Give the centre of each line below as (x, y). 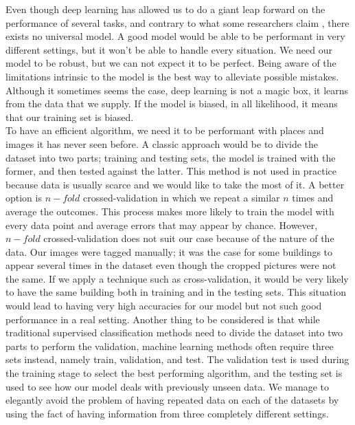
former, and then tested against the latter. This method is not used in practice (171, 171)
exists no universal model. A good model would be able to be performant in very (175, 36)
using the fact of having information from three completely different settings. (167, 413)
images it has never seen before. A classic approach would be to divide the (162, 143)
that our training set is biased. (70, 117)
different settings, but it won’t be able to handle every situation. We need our (169, 49)
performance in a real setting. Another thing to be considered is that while (163, 319)
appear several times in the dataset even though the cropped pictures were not (171, 265)
